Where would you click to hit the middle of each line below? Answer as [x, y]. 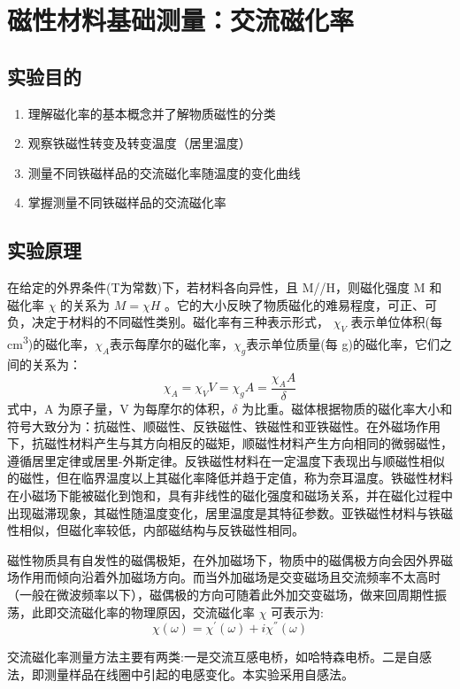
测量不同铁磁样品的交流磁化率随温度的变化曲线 [164, 172]
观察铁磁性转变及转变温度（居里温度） [139, 143]
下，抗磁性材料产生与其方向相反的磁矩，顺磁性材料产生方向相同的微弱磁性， [230, 443]
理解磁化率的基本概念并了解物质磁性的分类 [152, 113]
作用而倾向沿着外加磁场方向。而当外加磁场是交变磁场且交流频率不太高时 [230, 577]
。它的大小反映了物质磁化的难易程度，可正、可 [301, 304]
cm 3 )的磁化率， [51, 342]
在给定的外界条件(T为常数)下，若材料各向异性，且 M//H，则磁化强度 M [216, 287]
